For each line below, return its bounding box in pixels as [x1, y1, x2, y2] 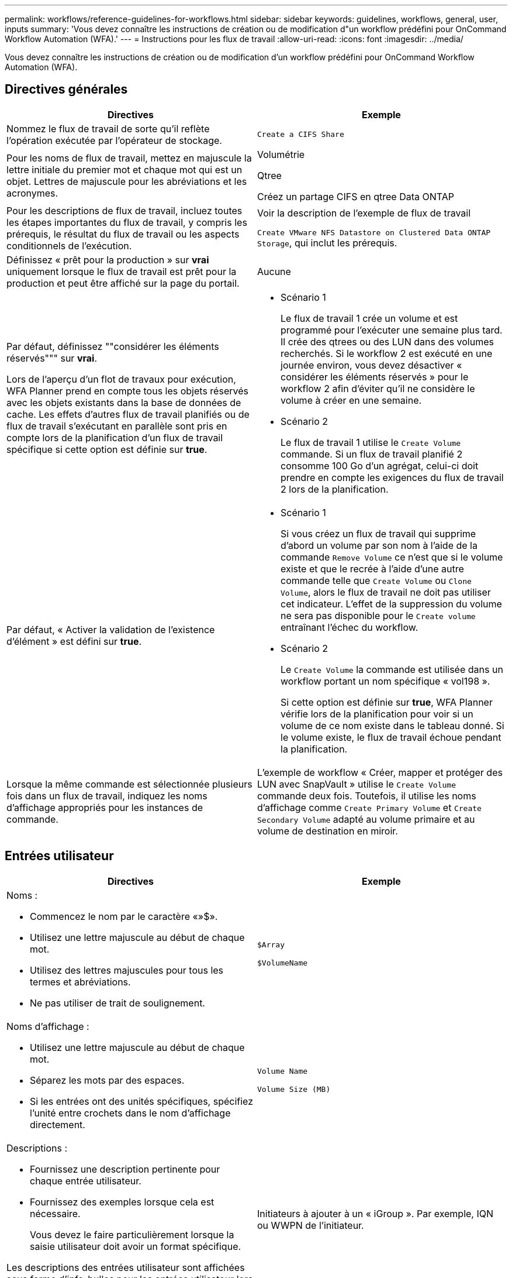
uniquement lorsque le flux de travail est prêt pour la [6, 265, 237, 277]
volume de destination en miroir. [257, 824, 398, 837]
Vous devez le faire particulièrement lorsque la [30, 1228, 234, 1241]
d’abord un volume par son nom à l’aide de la [281, 539, 478, 551]
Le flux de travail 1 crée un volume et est [281, 312, 458, 324]
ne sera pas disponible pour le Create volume [281, 609, 476, 621]
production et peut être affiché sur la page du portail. [6, 277, 240, 289]
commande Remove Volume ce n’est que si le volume [281, 551, 503, 563]
